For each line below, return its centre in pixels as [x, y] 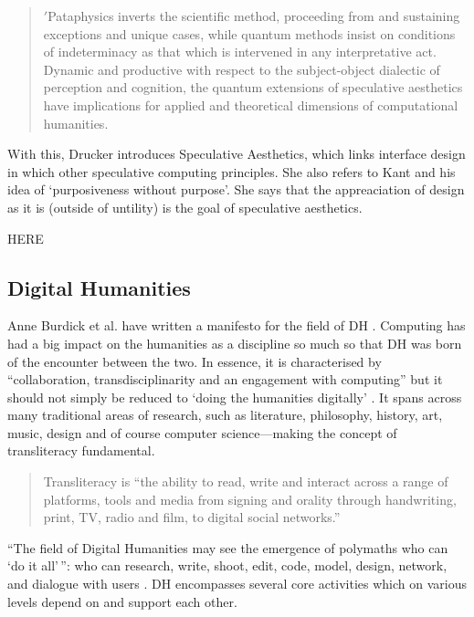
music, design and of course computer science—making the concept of [202, 432]
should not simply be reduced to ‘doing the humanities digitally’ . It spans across [235, 397]
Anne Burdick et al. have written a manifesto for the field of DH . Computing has [237, 325]
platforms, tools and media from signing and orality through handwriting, [250, 499]
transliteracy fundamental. [81, 450]
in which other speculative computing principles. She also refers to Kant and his [232, 171]
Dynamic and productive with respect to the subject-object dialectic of [242, 69]
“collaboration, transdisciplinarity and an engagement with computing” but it [225, 379]
